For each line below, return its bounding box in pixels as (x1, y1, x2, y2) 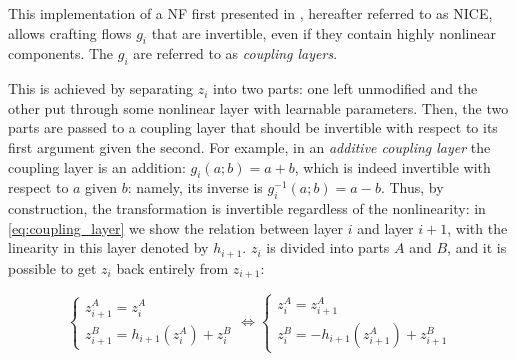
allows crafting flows (8, 22, 132, 43)
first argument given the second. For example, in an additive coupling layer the (8, 136, 491, 157)
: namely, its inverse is (127, 177, 263, 198)
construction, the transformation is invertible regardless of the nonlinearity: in (8, 198, 486, 219)
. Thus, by (380, 177, 444, 198)
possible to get (8, 257, 97, 278)
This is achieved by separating (8, 78, 193, 99)
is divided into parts (266, 237, 390, 258)
